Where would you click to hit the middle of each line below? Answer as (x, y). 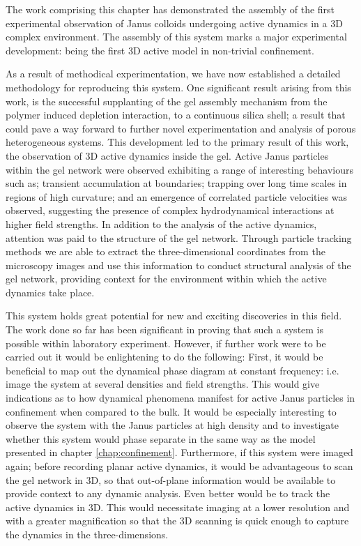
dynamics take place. (50, 292)
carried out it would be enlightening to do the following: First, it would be (164, 357)
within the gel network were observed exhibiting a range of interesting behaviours (180, 169)
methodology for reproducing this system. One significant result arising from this (178, 87)
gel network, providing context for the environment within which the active (166, 279)
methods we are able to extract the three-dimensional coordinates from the (166, 251)
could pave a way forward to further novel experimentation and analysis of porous (181, 128)
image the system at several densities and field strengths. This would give (163, 384)
